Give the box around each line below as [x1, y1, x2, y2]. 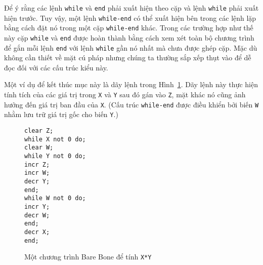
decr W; [24, 211, 50, 219]
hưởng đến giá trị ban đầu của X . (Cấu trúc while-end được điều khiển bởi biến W [4, 99, 259, 109]
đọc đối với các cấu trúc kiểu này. [4, 62, 108, 72]
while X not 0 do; [24, 135, 86, 143]
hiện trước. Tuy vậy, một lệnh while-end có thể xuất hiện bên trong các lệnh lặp [4, 12, 256, 23]
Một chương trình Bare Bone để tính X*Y [24, 251, 152, 262]
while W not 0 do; [24, 195, 86, 202]
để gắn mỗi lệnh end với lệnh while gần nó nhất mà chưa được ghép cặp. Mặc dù [4, 42, 257, 53]
